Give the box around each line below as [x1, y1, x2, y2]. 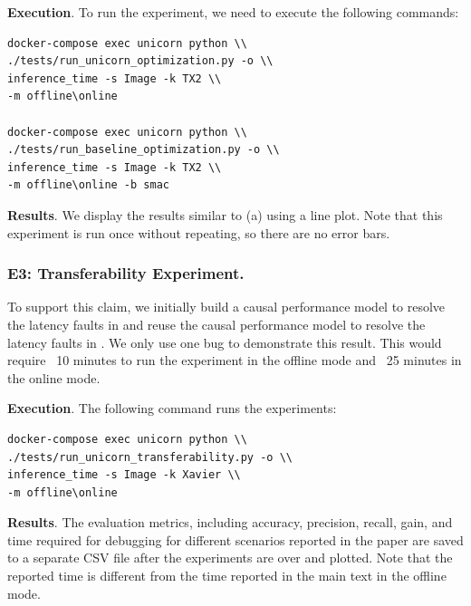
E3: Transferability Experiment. [7, 262, 245, 284]
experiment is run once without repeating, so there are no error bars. [7, 223, 390, 242]
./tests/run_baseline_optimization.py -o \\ [7, 143, 280, 157]
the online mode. [7, 368, 101, 387]
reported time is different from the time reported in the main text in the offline [7, 566, 447, 585]
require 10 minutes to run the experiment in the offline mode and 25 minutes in [7, 351, 462, 370]
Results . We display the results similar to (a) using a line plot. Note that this [7, 205, 443, 224]
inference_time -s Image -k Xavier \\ [7, 468, 241, 482]
